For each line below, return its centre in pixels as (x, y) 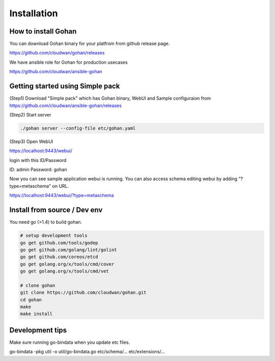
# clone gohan (38, 285)
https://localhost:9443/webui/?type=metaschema (62, 196)
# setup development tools (54, 236)
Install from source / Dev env (56, 210)
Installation (34, 13)
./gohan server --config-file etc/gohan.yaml (78, 128)
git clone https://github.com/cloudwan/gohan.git (83, 293)
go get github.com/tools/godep (59, 243)
